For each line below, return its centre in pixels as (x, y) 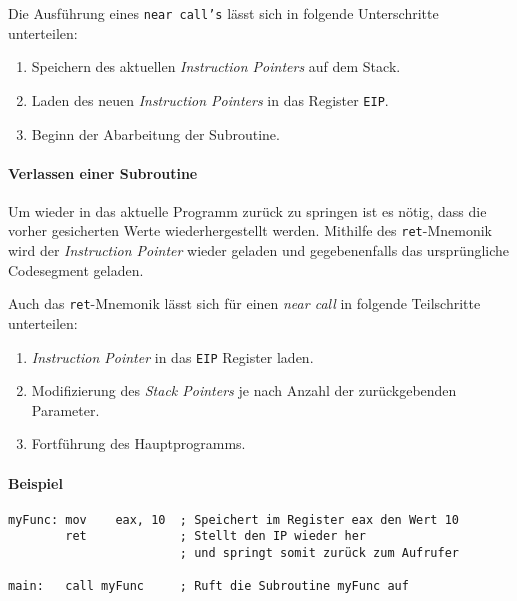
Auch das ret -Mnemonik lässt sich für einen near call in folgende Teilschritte (244, 303)
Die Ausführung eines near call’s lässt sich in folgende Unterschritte (223, 13)
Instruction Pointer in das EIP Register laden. (172, 356)
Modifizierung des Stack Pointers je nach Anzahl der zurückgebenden (244, 390)
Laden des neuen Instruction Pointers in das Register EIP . (210, 99)
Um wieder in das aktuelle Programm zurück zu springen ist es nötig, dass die (247, 210)
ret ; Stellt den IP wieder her (215, 536)
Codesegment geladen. (76, 269)
